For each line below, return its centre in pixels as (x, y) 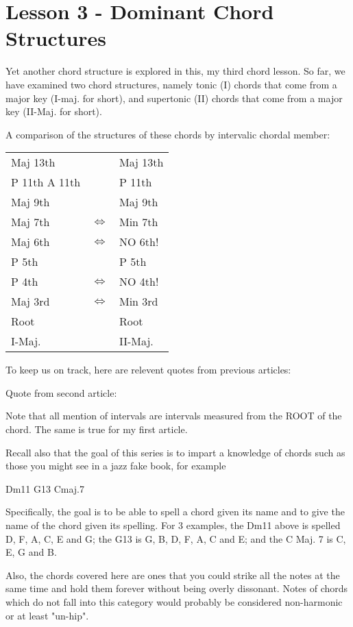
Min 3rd (139, 302)
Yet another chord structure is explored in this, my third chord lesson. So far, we (175, 71)
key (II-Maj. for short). (54, 111)
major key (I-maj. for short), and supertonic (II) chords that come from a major (174, 98)
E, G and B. (31, 552)
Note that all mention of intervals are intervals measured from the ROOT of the (174, 416)
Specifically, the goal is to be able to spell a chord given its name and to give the (175, 512)
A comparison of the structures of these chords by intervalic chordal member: (168, 134)
